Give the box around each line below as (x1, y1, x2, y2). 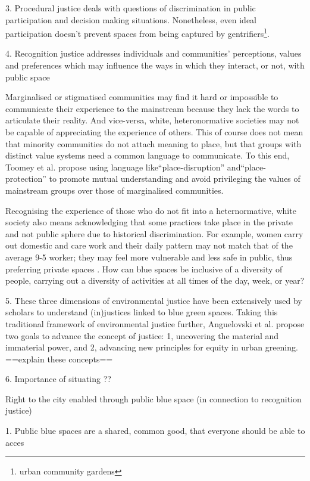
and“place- (227, 160, 266, 173)
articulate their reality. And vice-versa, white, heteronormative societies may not (5, 114, 299, 126)
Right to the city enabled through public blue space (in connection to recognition (5, 392, 302, 405)
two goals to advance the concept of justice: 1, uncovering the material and (5, 329, 279, 342)
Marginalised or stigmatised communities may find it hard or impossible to (5, 91, 278, 103)
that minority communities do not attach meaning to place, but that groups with (5, 137, 302, 150)
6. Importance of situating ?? (5, 373, 111, 385)
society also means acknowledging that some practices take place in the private (5, 216, 293, 228)
